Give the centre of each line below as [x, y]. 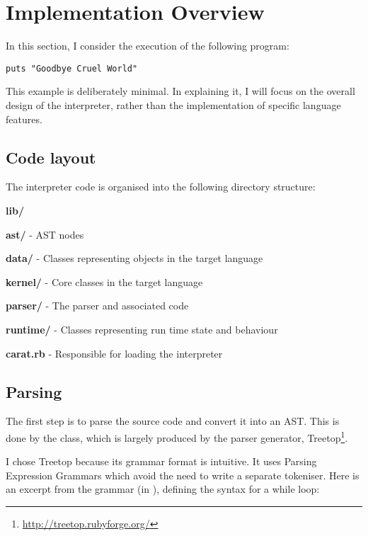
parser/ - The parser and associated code [97, 306]
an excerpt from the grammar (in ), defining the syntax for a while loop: [163, 489]
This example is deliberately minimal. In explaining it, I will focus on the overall [180, 91]
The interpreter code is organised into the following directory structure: [161, 187]
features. [24, 119]
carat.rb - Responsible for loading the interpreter [114, 353]
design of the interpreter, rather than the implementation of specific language [173, 104]
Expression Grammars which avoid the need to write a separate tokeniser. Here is [183, 475]
